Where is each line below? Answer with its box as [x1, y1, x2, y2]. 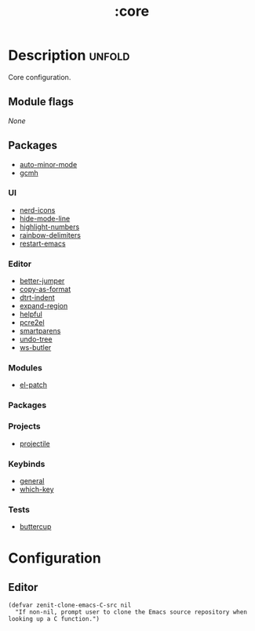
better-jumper [19, 276, 65, 286]
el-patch [19, 380, 48, 390]
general [19, 476, 45, 485]
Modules [8, 363, 43, 374]
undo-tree [19, 334, 53, 344]
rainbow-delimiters [19, 230, 81, 239]
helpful [19, 309, 43, 319]
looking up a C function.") [8, 615, 100, 623]
